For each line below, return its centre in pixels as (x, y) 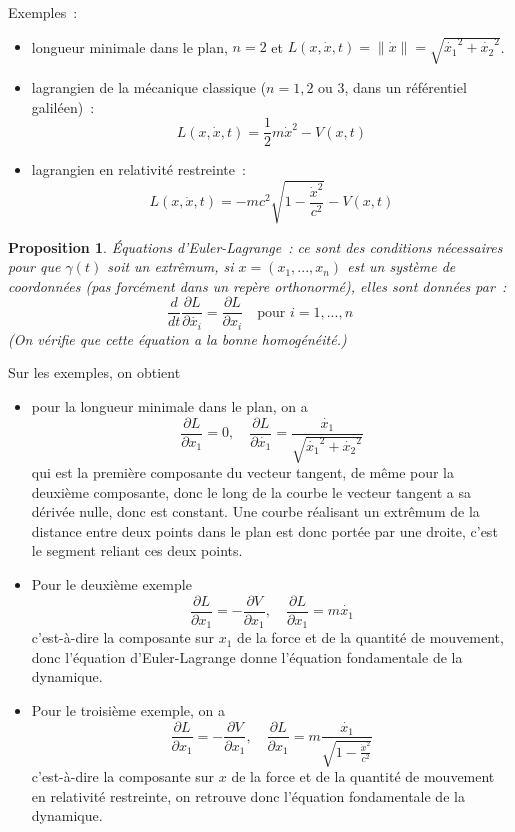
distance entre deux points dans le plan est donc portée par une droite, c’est (264, 530)
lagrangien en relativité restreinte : (138, 169)
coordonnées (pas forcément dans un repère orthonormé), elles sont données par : (257, 285)
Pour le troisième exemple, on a (128, 709)
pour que (34, 266)
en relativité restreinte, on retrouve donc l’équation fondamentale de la (248, 795)
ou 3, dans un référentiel (392, 87)
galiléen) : (63, 106)
